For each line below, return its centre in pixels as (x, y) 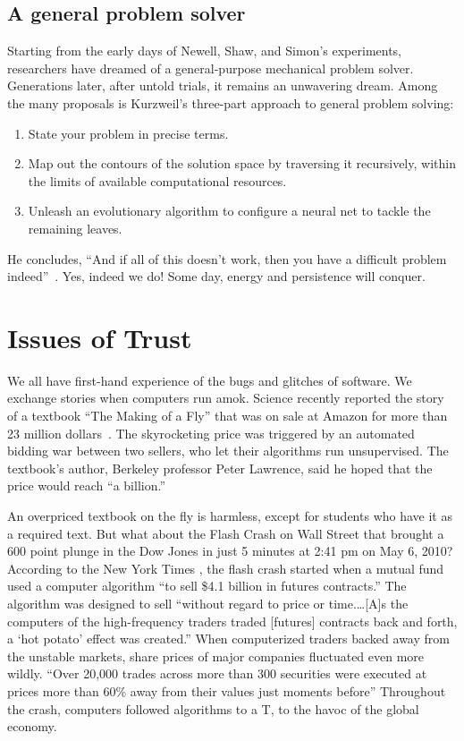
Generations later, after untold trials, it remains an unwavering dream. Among (223, 85)
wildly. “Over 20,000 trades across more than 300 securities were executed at (217, 673)
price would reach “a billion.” (87, 485)
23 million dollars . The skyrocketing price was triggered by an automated (211, 433)
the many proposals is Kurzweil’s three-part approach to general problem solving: (231, 102)
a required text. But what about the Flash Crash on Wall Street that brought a (226, 533)
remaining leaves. (75, 228)
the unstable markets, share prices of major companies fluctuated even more (216, 656)
